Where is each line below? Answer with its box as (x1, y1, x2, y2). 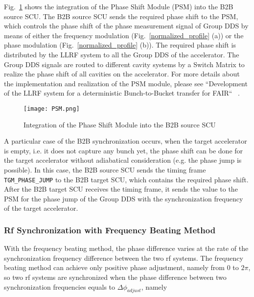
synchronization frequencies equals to (4, 281, 115, 292)
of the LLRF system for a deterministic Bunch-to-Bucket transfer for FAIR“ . (4, 88, 240, 98)
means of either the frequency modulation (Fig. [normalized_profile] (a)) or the (4, 30, 244, 40)
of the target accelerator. (4, 203, 78, 213)
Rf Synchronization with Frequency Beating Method (4, 223, 216, 236)
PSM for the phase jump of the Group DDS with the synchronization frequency (4, 193, 243, 203)
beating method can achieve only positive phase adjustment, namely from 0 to (4, 262, 239, 272)
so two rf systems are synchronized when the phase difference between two (4, 272, 227, 282)
